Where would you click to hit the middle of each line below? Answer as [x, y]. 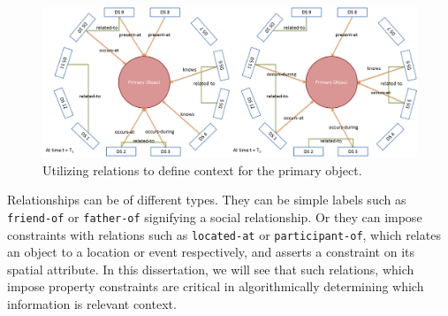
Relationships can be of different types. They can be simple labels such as [207, 200]
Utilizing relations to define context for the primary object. [202, 170]
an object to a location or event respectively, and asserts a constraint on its [211, 252]
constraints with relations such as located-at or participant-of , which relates [224, 234]
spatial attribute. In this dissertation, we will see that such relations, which [211, 269]
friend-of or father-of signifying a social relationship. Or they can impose [215, 216]
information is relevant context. [92, 304]
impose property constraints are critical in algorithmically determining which [216, 286]
